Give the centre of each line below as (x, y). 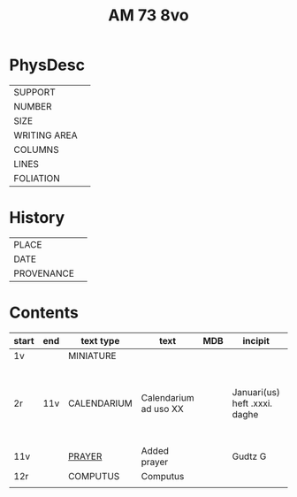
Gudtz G (249, 456)
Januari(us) (256, 392)
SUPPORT (34, 92)
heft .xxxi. (252, 403)
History (37, 218)
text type (100, 340)
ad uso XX (162, 409)
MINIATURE (92, 356)
